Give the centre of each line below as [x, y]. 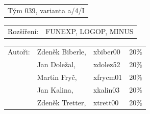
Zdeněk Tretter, [61, 102]
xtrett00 [106, 102]
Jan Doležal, [56, 64]
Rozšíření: [23, 31]
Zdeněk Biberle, [61, 52]
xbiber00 [107, 52]
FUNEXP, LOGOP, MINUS [90, 31]
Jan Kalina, [55, 89]
